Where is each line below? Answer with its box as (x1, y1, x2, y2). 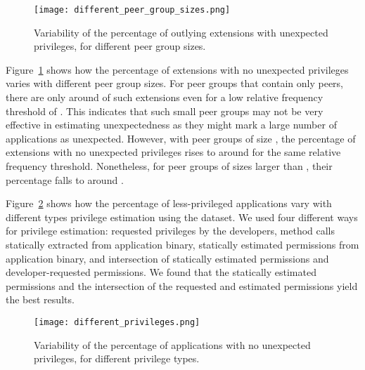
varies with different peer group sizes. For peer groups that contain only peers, (6, 76, 344, 91)
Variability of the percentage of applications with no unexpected (34, 337, 311, 352)
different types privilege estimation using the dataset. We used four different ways (6, 209, 358, 224)
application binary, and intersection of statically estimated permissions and (6, 251, 329, 265)
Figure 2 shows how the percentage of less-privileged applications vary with (6, 196, 332, 211)
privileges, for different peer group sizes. (34, 39, 206, 53)
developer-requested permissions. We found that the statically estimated (6, 265, 316, 279)
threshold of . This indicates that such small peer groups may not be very (6, 103, 324, 118)
